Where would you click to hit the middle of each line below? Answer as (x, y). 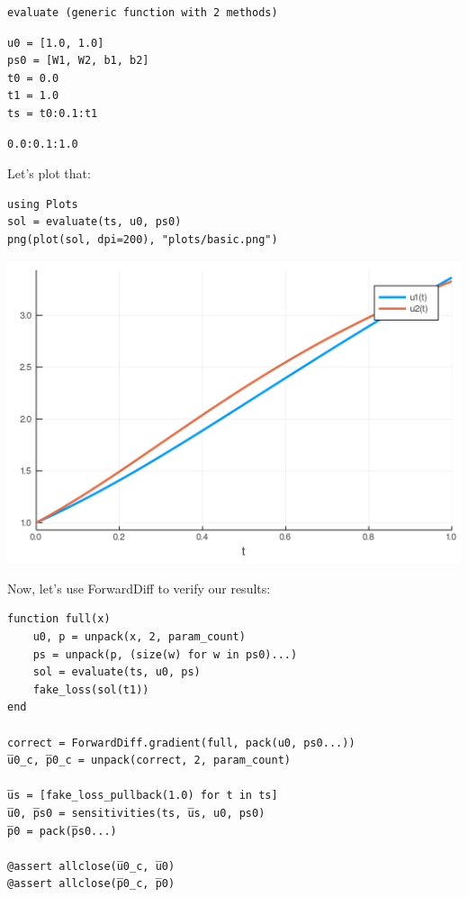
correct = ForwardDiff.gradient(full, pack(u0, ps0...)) (181, 743)
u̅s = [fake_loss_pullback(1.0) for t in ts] (143, 796)
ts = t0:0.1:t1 (53, 113)
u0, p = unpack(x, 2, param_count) (139, 636)
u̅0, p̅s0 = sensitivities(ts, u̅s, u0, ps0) (136, 813)
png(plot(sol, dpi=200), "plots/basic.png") (143, 239)
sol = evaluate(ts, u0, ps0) (94, 222)
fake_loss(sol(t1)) (91, 689)
